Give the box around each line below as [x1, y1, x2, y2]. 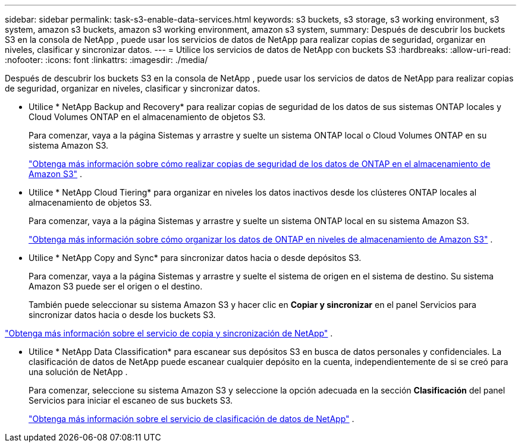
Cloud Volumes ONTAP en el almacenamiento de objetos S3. [29, 112, 266, 122]
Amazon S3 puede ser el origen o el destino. [29, 281, 203, 291]
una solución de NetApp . [29, 367, 128, 377]
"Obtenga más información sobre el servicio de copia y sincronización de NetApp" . [5, 328, 333, 338]
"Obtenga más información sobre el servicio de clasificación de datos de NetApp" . [29, 414, 354, 424]
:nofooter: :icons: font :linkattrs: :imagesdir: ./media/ [5, 55, 208, 65]
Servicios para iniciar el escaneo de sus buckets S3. [29, 395, 233, 405]
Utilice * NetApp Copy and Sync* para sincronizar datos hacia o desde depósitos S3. [29, 253, 362, 263]
